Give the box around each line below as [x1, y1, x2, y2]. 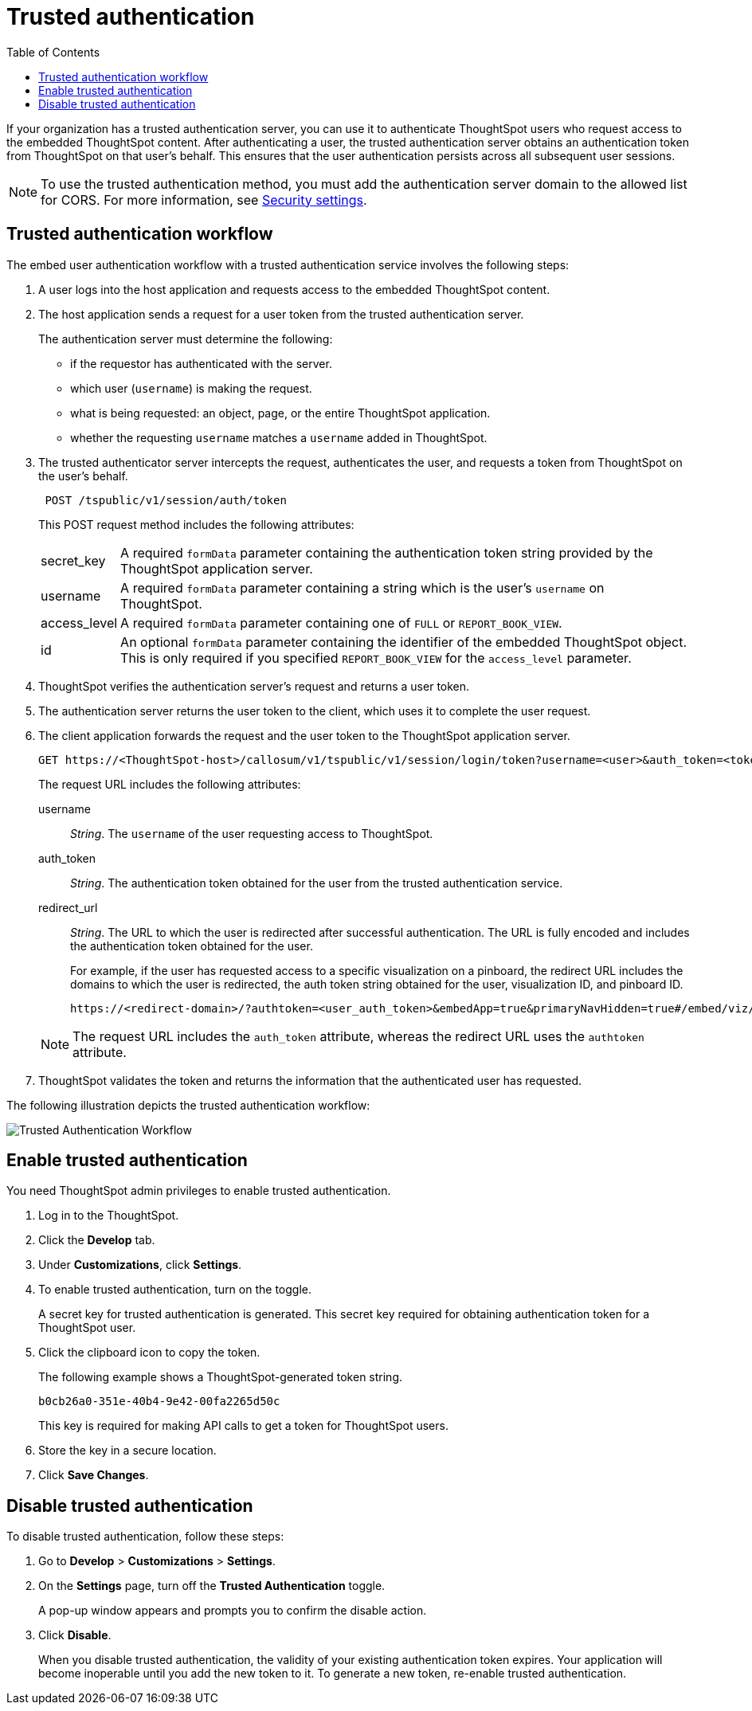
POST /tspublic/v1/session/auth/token [45, 493, 287, 507]
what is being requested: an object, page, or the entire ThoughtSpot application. [70, 405, 491, 420]
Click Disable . [38, 1628, 112, 1642]
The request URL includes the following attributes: [38, 777, 301, 791]
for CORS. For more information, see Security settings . [41, 191, 367, 208]
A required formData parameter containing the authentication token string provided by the [120, 544, 653, 561]
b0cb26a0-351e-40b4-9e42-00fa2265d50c [38, 1395, 280, 1408]
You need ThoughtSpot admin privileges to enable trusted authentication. [6, 1184, 391, 1198]
